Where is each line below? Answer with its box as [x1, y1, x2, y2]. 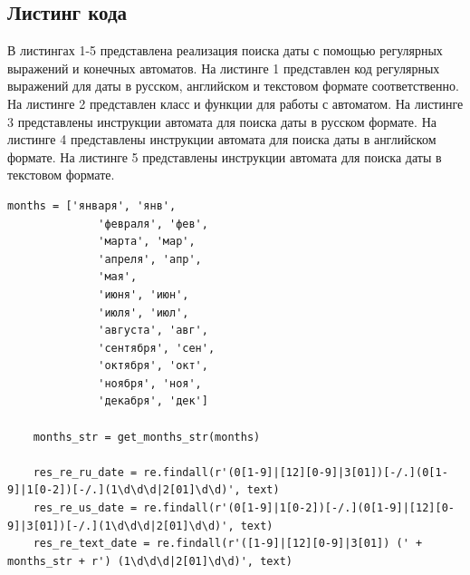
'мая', [98, 270, 138, 284]
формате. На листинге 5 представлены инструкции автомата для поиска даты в [7, 147, 442, 166]
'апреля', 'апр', [98, 252, 202, 266]
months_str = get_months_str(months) [33, 430, 261, 443]
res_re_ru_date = [33, 465, 138, 479]
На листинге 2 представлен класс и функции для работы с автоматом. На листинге [7, 93, 464, 112]
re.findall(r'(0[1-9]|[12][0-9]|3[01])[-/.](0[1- [143, 465, 448, 479]
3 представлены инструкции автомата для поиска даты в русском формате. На [7, 112, 436, 131]
